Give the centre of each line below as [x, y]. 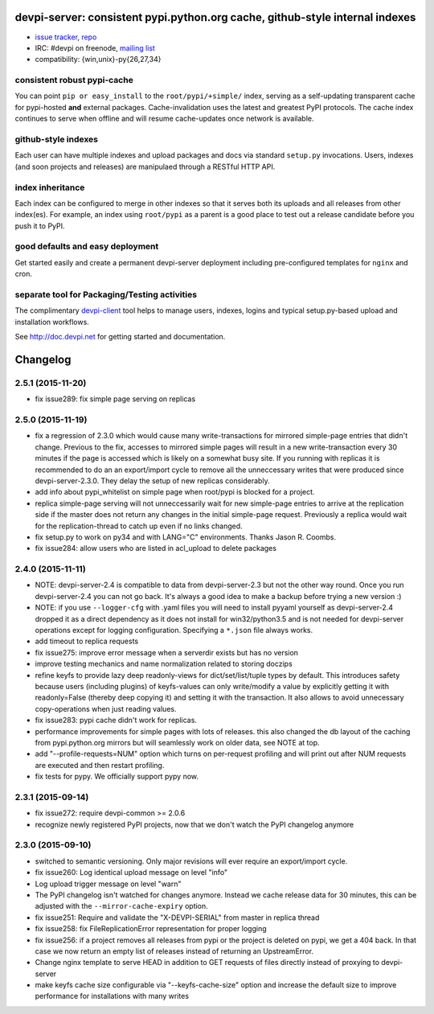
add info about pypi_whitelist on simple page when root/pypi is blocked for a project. [175, 492]
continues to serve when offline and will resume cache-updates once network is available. [164, 119]
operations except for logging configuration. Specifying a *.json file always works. [174, 630]
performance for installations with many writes [112, 996]
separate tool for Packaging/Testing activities [106, 294]
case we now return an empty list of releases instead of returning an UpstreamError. [174, 951]
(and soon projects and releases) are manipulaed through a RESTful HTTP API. [145, 166]
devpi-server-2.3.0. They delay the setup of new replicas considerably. [152, 480]
